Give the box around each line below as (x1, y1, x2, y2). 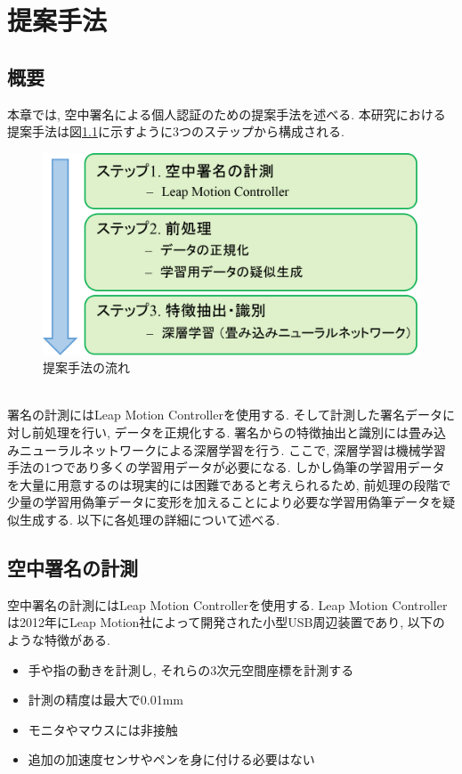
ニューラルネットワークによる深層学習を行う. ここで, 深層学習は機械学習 (19, 440, 446, 459)
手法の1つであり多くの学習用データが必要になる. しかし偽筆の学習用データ (7, 458, 445, 477)
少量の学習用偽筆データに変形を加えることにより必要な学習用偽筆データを (7, 493, 443, 511)
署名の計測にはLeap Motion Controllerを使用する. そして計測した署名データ (7, 405, 443, 424)
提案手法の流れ (43, 358, 130, 377)
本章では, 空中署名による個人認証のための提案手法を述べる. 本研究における (7, 104, 446, 123)
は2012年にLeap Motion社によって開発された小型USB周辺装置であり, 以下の (7, 613, 445, 631)
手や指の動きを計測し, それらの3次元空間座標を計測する (28, 660, 354, 679)
